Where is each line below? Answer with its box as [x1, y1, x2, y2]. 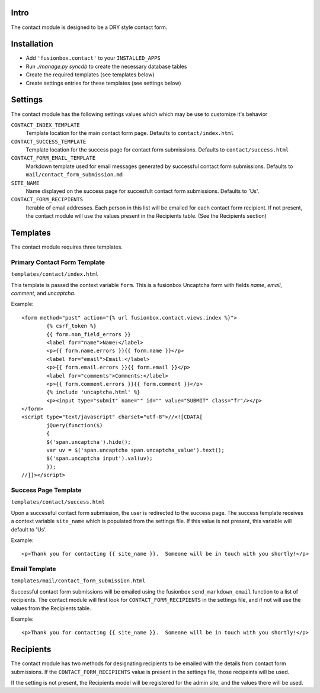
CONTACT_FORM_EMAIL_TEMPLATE [11, 154, 96, 162]
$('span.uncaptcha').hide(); [46, 439, 132, 445]
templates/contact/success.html [11, 499, 105, 505]
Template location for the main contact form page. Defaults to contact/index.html [25, 130, 234, 137]
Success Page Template [11, 486, 82, 494]
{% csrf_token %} [46, 323, 97, 330]
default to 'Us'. [11, 526, 47, 533]
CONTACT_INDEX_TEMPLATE [11, 121, 80, 128]
